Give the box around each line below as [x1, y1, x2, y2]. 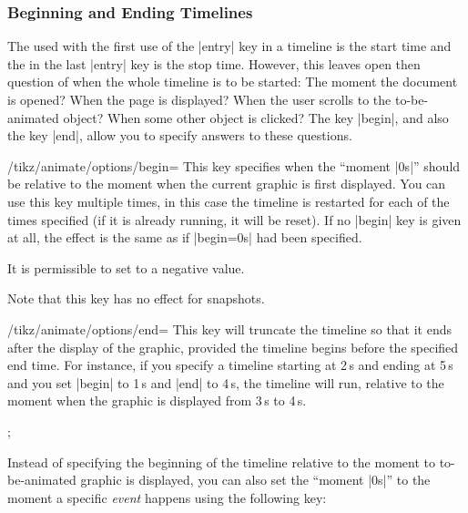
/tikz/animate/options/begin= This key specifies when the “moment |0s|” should [7, 156, 461, 175]
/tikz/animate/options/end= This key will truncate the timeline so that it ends [7, 319, 453, 338]
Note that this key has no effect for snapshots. [7, 289, 265, 308]
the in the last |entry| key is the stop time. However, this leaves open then [7, 54, 421, 73]
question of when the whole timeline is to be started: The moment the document [7, 72, 458, 91]
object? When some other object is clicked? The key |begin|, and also [63, 108, 449, 127]
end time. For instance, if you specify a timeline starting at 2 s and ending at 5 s [7, 355, 453, 374]
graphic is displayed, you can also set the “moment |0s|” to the [80, 470, 431, 489]
